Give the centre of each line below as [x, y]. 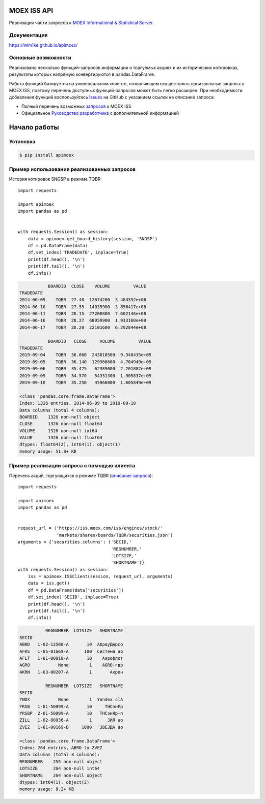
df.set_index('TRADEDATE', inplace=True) [79, 253]
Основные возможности [40, 58]
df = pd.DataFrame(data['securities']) [76, 590]
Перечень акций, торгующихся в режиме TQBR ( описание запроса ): [81, 476]
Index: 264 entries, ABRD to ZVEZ [61, 748]
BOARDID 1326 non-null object [60, 417]
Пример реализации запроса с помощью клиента [72, 466]
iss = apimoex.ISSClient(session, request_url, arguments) [100, 577]
